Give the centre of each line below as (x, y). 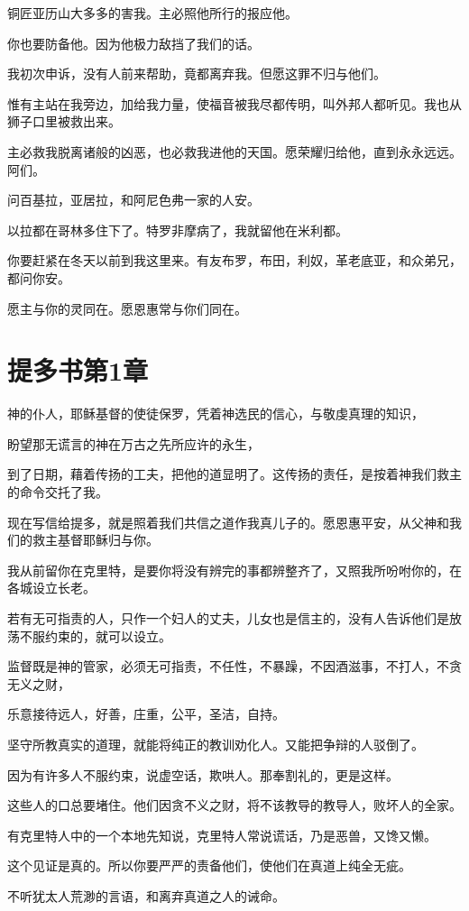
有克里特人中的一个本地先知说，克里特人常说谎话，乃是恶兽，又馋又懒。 (222, 835)
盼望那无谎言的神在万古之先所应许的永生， (133, 443)
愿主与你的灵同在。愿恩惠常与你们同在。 (127, 308)
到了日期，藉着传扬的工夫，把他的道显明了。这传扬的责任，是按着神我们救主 (234, 474)
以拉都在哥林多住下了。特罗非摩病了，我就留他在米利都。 (178, 230)
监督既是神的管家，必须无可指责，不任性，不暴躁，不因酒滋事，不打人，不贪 (234, 666)
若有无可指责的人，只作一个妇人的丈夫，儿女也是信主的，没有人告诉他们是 (228, 618)
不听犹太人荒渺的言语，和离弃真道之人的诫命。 (146, 895)
